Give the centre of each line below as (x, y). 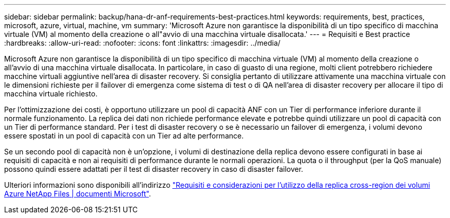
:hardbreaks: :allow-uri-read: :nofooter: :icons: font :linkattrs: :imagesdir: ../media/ (142, 43)
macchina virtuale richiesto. (51, 94)
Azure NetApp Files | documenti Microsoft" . (78, 194)
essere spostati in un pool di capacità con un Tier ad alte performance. (124, 136)
